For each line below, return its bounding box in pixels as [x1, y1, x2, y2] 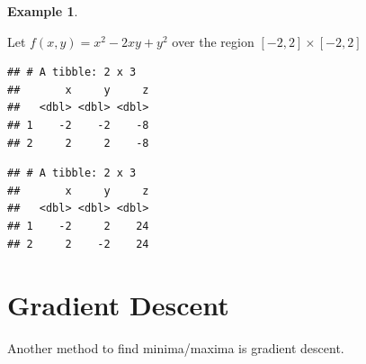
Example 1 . [7, 2, 78, 20]
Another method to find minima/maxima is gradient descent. [7, 339, 344, 358]
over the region [172, 32, 254, 50]
